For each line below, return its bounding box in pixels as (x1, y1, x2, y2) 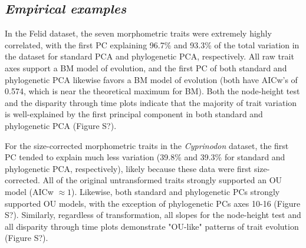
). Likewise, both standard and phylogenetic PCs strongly (71, 185, 280, 197)
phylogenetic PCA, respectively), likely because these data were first (5, 162, 252, 174)
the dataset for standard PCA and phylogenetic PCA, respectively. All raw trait (5, 50, 294, 62)
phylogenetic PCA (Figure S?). (5, 119, 117, 131)
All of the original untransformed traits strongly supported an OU (42, 174, 282, 186)
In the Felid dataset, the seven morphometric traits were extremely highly (5, 27, 272, 39)
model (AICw (5, 185, 54, 197)
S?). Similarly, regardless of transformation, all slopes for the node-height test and (5, 209, 301, 221)
